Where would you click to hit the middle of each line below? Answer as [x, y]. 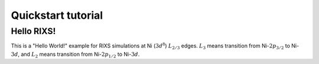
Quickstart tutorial [57, 15]
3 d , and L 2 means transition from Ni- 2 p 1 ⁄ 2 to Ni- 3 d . [75, 55]
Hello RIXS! [33, 31]
